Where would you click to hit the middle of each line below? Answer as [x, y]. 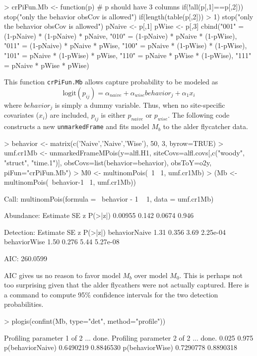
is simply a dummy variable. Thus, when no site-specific [140, 105]
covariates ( [22, 115]
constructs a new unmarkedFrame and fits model [77, 126]
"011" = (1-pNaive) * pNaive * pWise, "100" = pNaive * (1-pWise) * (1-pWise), [126, 45]
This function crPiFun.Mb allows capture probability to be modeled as [111, 82]
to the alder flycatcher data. [205, 126]
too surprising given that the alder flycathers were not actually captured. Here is [127, 285]
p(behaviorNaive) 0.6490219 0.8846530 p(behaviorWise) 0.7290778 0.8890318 [121, 347]
